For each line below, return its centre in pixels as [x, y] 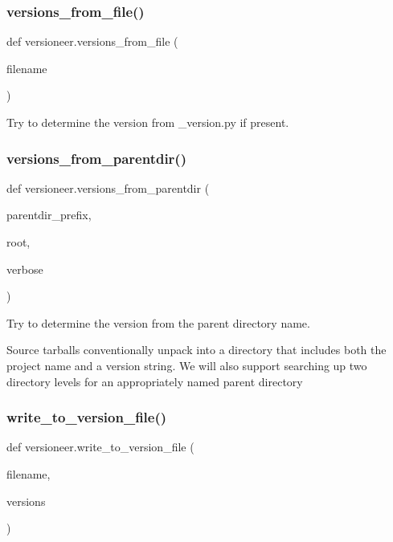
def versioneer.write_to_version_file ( [100, 447]
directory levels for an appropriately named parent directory [155, 381]
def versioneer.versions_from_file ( [92, 41]
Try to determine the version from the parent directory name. [158, 322]
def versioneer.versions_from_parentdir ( [108, 187]
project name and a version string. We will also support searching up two [187, 365]
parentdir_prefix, [49, 215]
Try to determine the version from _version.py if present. [148, 122]
